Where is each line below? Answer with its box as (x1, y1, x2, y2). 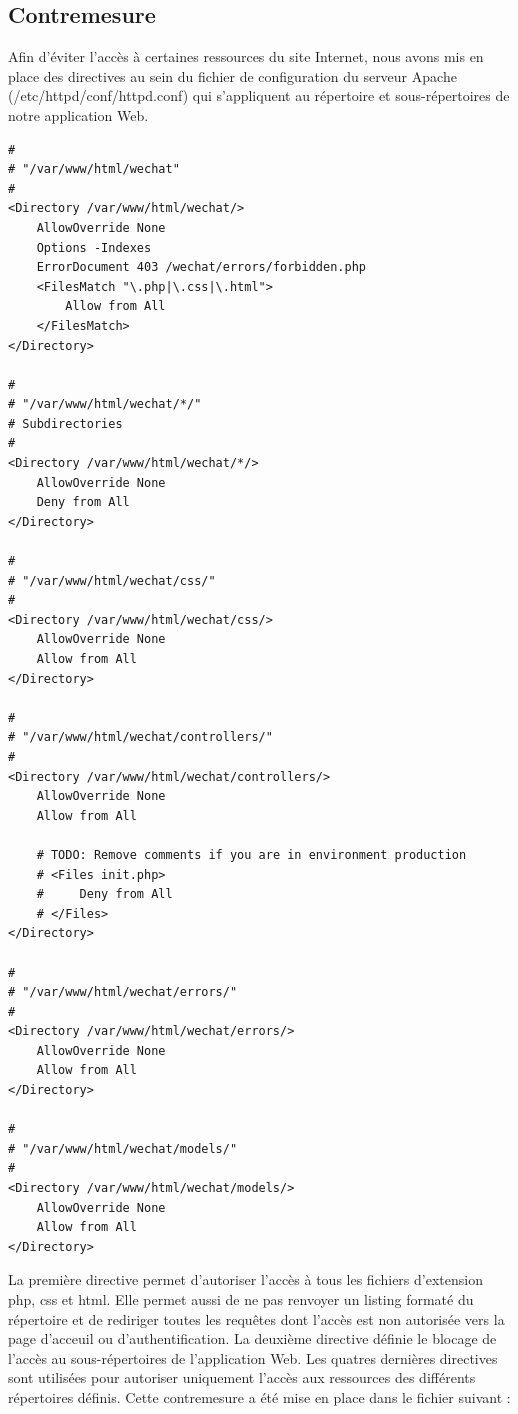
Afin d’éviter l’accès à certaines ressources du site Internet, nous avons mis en (8, 46, 484, 67)
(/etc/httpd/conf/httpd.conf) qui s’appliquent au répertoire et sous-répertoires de (8, 85, 510, 106)
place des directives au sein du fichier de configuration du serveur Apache (8, 65, 457, 86)
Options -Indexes (36, 240, 152, 255)
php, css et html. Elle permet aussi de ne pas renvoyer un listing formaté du (8, 1289, 474, 1310)
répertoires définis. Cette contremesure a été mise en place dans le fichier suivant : (8, 1386, 511, 1407)
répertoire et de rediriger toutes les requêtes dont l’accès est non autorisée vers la (8, 1308, 505, 1329)
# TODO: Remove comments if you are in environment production (36, 847, 467, 862)
